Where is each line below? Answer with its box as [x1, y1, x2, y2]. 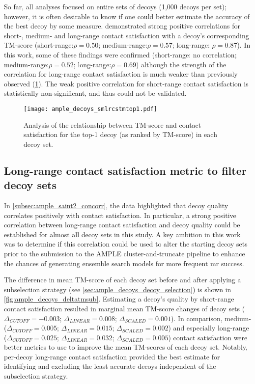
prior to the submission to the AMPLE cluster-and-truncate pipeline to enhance [4, 248, 245, 258]
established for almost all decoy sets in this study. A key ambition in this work [4, 229, 241, 239]
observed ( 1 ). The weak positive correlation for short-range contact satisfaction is [4, 78, 249, 88]
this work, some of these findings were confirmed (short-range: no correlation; [4, 49, 237, 59]
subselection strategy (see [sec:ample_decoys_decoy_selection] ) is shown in [4, 284, 231, 294]
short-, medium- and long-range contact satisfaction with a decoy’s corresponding [4, 30, 249, 40]
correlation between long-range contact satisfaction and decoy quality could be [4, 219, 240, 230]
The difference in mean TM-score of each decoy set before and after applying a [4, 274, 241, 285]
